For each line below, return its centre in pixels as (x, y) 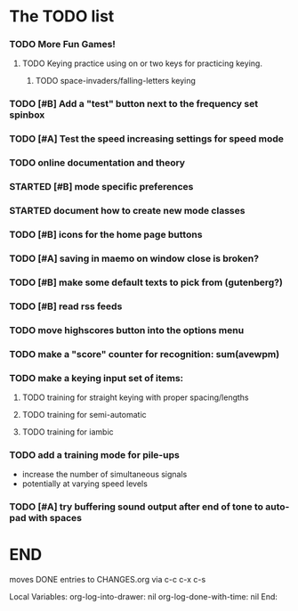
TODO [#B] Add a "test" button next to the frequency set (134, 104)
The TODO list (62, 16)
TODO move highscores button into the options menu (127, 330)
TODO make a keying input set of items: (97, 378)
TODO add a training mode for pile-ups (94, 454)
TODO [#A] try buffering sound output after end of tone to (137, 507)
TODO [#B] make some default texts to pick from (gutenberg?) (146, 282)
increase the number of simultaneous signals (105, 475)
